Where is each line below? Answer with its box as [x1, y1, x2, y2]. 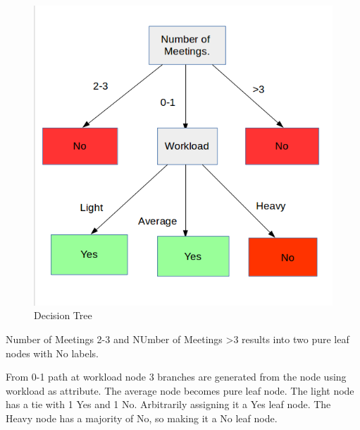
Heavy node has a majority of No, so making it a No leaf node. [6, 410, 278, 425]
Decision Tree [34, 308, 92, 323]
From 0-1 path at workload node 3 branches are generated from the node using [6, 369, 347, 384]
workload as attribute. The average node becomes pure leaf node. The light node [6, 383, 354, 398]
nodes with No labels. [6, 345, 99, 360]
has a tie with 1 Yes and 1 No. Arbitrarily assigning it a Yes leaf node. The [6, 397, 331, 412]
